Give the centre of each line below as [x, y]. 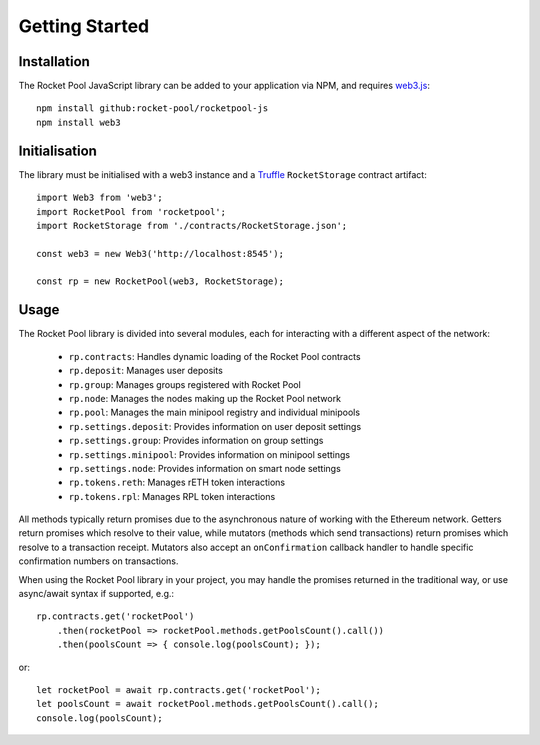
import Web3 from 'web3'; [100, 198]
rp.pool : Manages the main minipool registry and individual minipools [214, 412]
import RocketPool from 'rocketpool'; [131, 211]
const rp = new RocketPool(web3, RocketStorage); [160, 281]
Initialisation [57, 150]
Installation [54, 61]
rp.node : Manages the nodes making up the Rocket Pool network [205, 398]
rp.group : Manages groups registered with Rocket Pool [185, 384]
